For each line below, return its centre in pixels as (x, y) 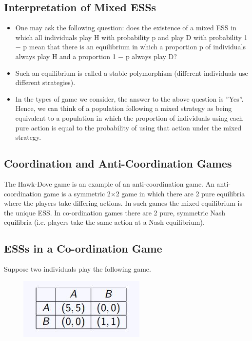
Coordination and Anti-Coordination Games (118, 163)
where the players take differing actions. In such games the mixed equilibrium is (123, 203)
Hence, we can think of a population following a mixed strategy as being (124, 108)
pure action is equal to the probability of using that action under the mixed (128, 127)
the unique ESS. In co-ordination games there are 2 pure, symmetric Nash (115, 212)
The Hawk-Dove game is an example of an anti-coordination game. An (109, 183)
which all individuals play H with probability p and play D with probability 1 (131, 37)
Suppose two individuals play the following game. (78, 269)
